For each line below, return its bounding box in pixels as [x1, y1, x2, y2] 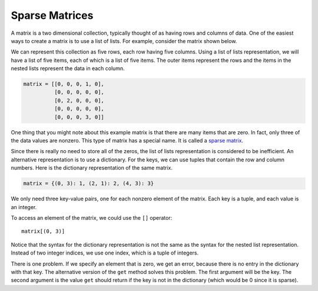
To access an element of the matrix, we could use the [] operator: [11, 214, 173, 221]
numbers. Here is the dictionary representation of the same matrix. [11, 164, 173, 171]
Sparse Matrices [11, 9, 94, 22]
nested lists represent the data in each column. [11, 65, 125, 72]
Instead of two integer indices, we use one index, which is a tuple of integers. [11, 249, 199, 256]
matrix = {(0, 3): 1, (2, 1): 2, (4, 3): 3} [23, 180, 154, 187]
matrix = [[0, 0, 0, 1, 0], [23, 81, 104, 88]
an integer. [11, 203, 37, 210]
